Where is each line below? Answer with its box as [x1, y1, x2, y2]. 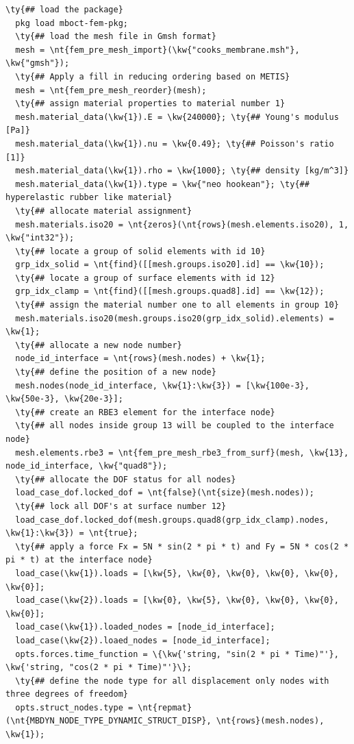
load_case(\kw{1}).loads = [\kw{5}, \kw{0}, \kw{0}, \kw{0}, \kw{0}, [15, 568, 339, 578]
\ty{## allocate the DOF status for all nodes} [15, 474, 236, 484]
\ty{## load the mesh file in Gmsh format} [15, 32, 216, 42]
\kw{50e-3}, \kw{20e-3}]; [5, 394, 123, 404]
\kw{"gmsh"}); [5, 58, 70, 69]
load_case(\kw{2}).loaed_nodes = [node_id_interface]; [15, 635, 270, 645]
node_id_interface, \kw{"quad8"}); [5, 461, 168, 471]
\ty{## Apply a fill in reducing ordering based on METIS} [15, 71, 290, 82]
